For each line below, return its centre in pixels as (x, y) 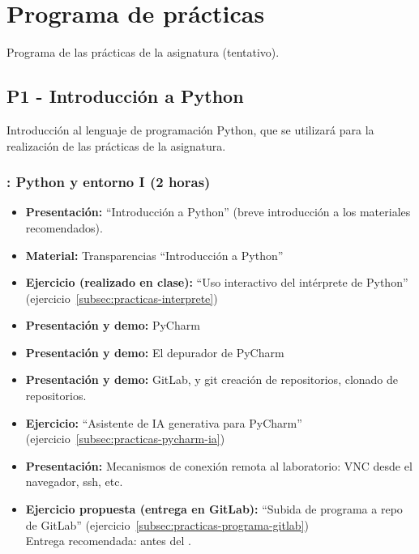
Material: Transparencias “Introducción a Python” (154, 255)
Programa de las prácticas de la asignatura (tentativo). (143, 52)
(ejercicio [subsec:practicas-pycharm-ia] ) (125, 439)
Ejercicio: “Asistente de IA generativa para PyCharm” (164, 422)
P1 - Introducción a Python (125, 96)
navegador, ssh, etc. (74, 482)
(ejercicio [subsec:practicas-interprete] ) (122, 298)
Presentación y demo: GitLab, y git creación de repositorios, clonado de (212, 379)
